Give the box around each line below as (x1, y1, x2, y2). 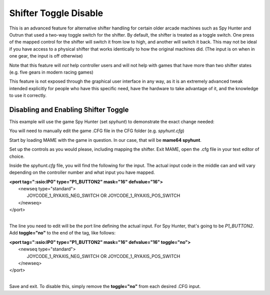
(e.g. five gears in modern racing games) (9, 69, 93, 75)
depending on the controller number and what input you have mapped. (9, 169, 155, 175)
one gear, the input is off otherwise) (9, 53, 83, 59)
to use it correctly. (9, 93, 47, 99)
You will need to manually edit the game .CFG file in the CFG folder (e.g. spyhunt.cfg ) (9, 128, 184, 134)
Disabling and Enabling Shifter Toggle (9, 105, 129, 114)
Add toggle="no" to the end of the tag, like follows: (9, 230, 116, 236)
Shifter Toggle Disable (9, 8, 103, 19)
